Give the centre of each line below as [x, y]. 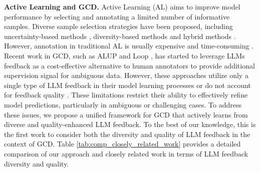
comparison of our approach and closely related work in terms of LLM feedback [126, 153]
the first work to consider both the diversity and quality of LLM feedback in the [127, 134]
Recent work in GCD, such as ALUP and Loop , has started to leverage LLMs [124, 55]
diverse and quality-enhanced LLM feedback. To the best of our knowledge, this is [130, 124]
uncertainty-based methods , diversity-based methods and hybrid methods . [120, 36]
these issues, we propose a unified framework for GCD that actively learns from [126, 114]
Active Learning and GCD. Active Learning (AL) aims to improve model [122, 6]
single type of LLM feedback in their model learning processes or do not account [127, 85]
